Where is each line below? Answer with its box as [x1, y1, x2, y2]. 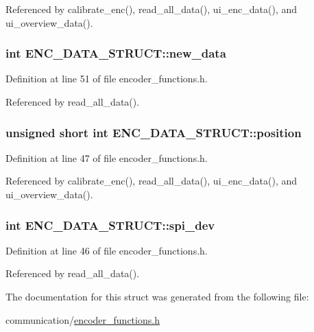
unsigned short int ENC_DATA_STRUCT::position [5, 123, 302, 141]
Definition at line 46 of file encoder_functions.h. [5, 243, 208, 257]
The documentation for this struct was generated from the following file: [5, 289, 309, 303]
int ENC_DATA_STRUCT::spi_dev [5, 216, 215, 233]
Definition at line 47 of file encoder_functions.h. [5, 150, 208, 165]
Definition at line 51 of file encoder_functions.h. [5, 71, 208, 86]
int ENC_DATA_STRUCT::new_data [5, 45, 226, 62]
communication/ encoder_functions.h [5, 312, 160, 327]
